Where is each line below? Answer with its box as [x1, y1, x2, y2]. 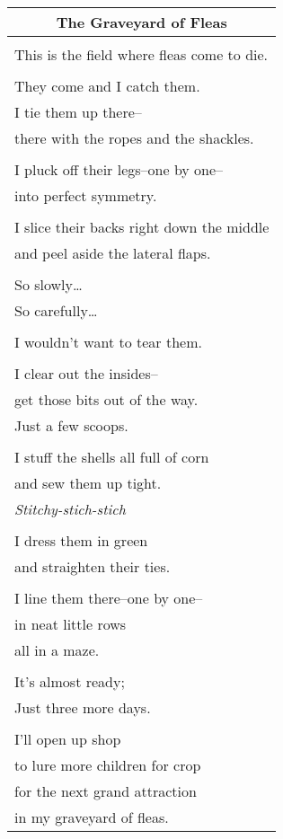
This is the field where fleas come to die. [14, 44, 269, 65]
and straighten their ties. [14, 556, 171, 577]
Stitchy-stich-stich [14, 499, 126, 519]
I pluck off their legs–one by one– [14, 159, 224, 180]
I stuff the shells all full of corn [14, 446, 209, 467]
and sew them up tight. [14, 472, 162, 493]
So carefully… [14, 300, 98, 321]
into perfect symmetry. [14, 185, 157, 206]
